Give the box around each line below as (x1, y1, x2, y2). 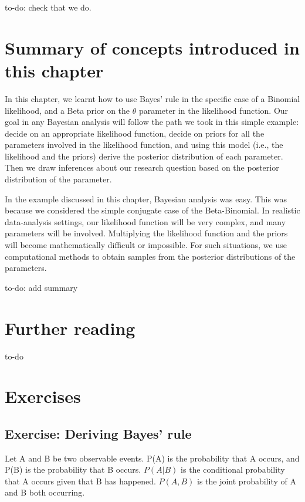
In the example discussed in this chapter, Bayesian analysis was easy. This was (5, 192, 287, 205)
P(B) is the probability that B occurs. (5, 463, 141, 476)
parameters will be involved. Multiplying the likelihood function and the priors (5, 227, 288, 239)
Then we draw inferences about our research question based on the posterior (5, 161, 279, 174)
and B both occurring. (5, 486, 85, 498)
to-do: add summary (5, 281, 78, 293)
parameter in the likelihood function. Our (138, 104, 289, 116)
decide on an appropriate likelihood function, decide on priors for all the (5, 127, 265, 139)
